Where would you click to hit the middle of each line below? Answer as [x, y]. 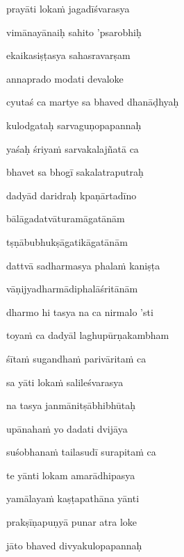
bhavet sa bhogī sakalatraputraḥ [75, 172]
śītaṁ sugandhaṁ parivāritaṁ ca [76, 358]
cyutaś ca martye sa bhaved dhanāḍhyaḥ [93, 102]
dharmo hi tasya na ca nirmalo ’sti [80, 311]
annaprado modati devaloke [65, 78]
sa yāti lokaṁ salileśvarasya [65, 382]
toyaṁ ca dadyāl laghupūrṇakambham [88, 335]
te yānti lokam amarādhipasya [71, 475]
